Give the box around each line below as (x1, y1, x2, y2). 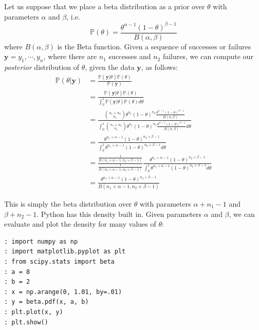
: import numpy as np (4, 237, 78, 245)
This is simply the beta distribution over (4, 198, 132, 209)
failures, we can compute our (162, 51, 253, 62)
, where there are (43, 51, 97, 62)
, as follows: (141, 62, 178, 72)
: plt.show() (4, 318, 48, 326)
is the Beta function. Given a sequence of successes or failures (57, 41, 251, 51)
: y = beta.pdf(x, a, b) (4, 298, 89, 306)
